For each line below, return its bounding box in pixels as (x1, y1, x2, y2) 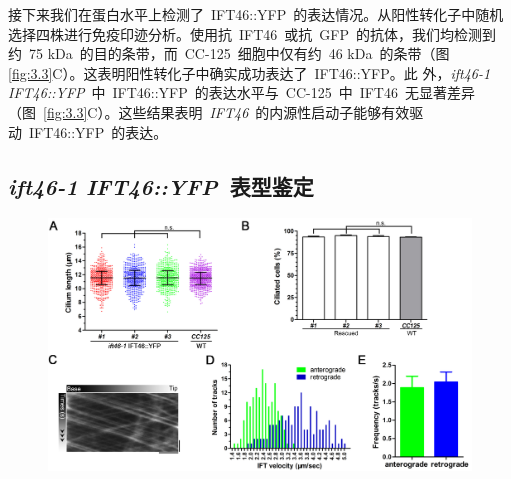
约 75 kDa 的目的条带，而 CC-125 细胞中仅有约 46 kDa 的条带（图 (8, 43, 450, 64)
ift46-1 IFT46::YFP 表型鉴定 (8, 170, 314, 201)
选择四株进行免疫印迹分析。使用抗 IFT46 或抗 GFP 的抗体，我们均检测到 (8, 23, 496, 44)
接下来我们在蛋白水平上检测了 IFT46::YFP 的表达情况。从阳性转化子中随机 (8, 4, 504, 24)
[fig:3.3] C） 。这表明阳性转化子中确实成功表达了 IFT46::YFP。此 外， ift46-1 (8, 62, 491, 83)
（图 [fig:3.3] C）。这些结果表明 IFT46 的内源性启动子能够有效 (8, 101, 410, 122)
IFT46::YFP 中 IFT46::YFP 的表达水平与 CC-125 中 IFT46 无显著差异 (8, 82, 475, 103)
